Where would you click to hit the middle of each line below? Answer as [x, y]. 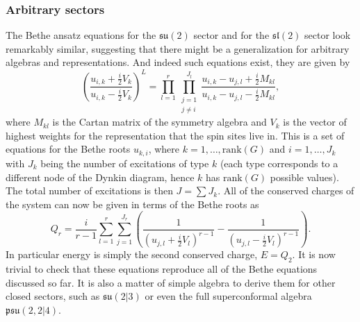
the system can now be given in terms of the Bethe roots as [132, 204]
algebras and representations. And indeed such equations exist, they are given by [178, 62]
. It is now [314, 254]
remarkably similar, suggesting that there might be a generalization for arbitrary [178, 48]
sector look [328, 35]
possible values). [304, 177]
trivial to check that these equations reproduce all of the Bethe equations [162, 269]
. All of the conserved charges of [286, 190]
